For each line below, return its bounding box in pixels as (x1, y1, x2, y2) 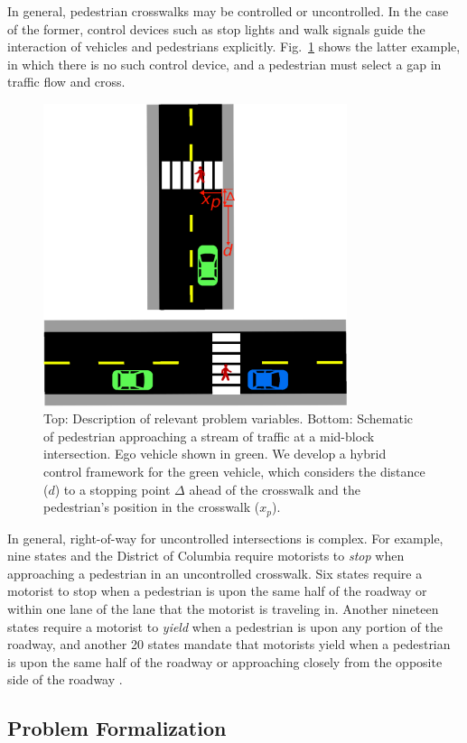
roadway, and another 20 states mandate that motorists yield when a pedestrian (7, 635, 451, 654)
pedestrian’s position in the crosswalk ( (43, 497, 260, 516)
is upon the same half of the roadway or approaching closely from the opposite (7, 652, 443, 671)
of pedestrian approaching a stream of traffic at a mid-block (43, 426, 375, 445)
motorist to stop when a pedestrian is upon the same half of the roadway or (7, 581, 427, 600)
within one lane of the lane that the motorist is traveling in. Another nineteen (7, 599, 439, 618)
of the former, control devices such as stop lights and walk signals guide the (7, 19, 425, 38)
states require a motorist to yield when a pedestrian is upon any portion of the (7, 617, 443, 636)
